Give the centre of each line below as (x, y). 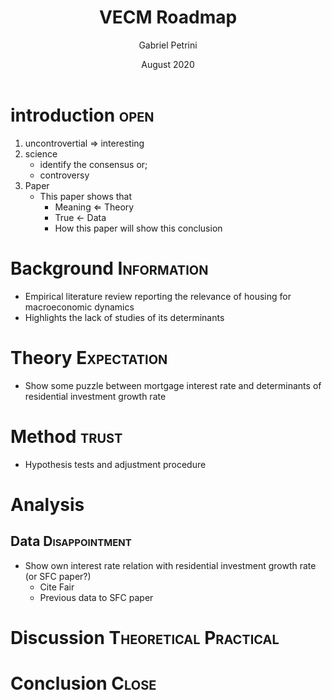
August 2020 (168, 64)
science (41, 153)
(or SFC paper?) (58, 576)
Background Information (109, 268)
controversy (64, 175)
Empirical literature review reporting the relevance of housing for (158, 296)
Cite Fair (57, 587)
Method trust (66, 436)
